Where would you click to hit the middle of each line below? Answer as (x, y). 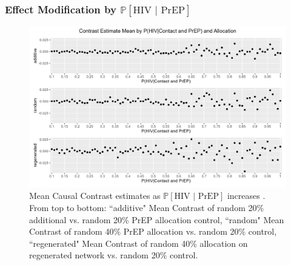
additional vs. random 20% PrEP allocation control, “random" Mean (157, 219)
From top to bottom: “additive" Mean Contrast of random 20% (147, 207)
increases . (246, 196)
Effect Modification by (61, 9)
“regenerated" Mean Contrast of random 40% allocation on (139, 243)
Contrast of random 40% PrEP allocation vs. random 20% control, (153, 231)
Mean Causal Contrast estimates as (95, 196)
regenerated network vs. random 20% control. (114, 255)
